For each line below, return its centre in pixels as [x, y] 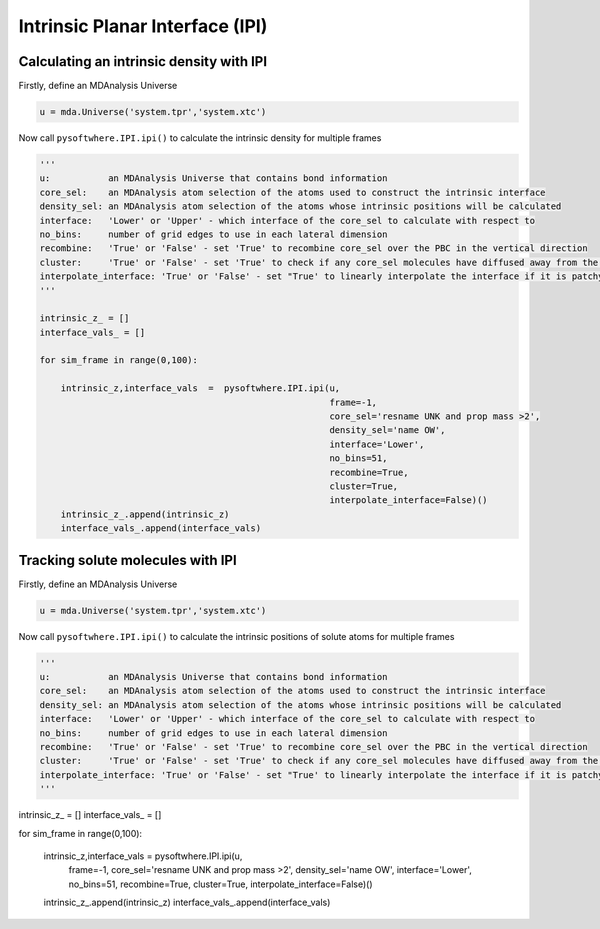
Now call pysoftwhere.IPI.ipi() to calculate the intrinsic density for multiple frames [200, 138]
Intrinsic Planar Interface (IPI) [143, 26]
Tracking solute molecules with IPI [127, 560]
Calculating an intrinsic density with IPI [143, 61]
